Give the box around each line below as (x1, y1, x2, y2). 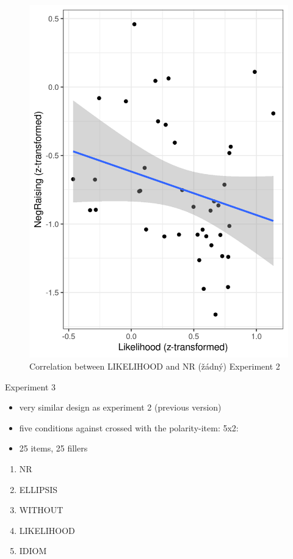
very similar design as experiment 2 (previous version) (19, 401, 222, 414)
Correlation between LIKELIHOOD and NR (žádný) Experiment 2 (29, 359, 280, 372)
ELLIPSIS (19, 483, 58, 495)
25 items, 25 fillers (19, 442, 88, 455)
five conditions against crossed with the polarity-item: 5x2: (19, 421, 239, 434)
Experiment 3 (5, 380, 56, 393)
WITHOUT (19, 503, 63, 516)
